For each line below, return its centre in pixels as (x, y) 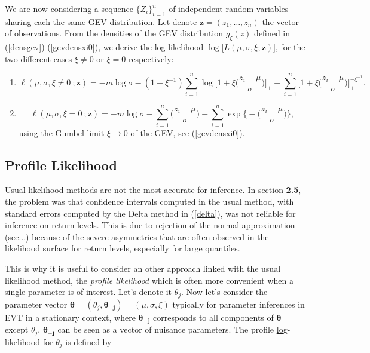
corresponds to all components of (213, 317)
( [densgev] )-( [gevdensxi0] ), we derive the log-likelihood (104, 47)
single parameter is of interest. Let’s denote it (88, 292)
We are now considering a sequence (69, 8)
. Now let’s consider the (224, 292)
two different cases (39, 58)
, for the (290, 47)
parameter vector (36, 304)
